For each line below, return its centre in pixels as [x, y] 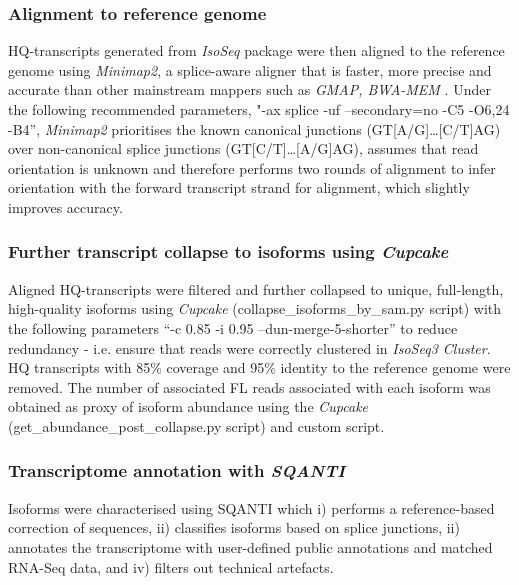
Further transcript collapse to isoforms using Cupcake [228, 251]
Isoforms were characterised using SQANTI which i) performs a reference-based [251, 507]
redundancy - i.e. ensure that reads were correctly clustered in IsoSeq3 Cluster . [249, 347]
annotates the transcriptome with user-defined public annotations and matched [250, 546]
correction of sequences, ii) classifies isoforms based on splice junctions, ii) [234, 527]
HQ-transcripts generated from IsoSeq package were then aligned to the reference [256, 50]
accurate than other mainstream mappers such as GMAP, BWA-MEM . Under [249, 89]
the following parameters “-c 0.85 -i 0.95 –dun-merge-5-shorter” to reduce [233, 327]
